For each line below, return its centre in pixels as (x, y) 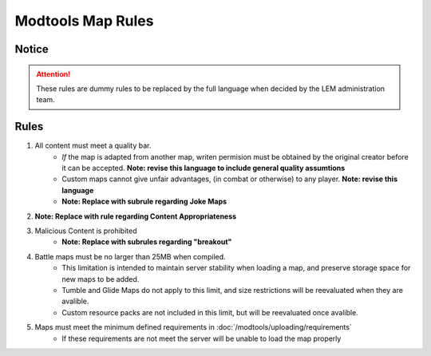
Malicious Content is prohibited (86, 231)
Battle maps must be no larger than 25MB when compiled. (130, 256)
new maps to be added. (101, 279)
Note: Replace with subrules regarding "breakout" (147, 242)
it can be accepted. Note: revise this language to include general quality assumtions (204, 168)
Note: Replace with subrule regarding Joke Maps (144, 202)
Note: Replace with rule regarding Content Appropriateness (136, 216)
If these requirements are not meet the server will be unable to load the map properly (202, 338)
